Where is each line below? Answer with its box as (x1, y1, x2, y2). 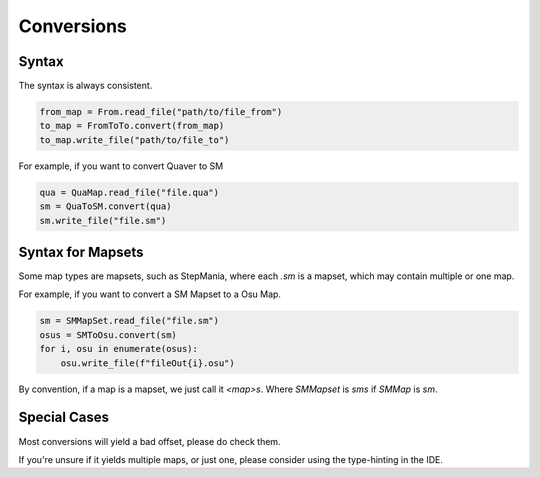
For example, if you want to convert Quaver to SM (18, 160, 224, 172)
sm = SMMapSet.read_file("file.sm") (39, 315, 220, 327)
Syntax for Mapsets (18, 243, 144, 260)
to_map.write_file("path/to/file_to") (39, 134, 230, 145)
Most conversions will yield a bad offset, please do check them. (18, 435, 281, 447)
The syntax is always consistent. (18, 80, 153, 92)
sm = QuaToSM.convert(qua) (39, 201, 172, 212)
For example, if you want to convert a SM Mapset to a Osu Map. (18, 288, 282, 300)
